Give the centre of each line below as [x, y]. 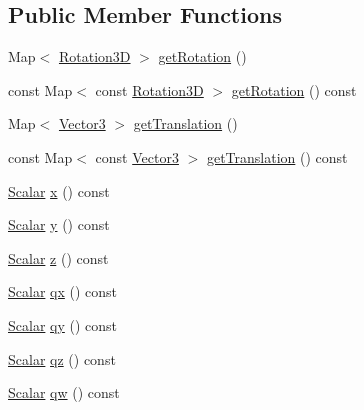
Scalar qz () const [62, 358]
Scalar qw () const [64, 392]
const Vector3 [137, 156]
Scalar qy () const [63, 324]
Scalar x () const [59, 190]
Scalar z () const [58, 257]
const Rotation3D [149, 89]
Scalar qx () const [63, 291]
